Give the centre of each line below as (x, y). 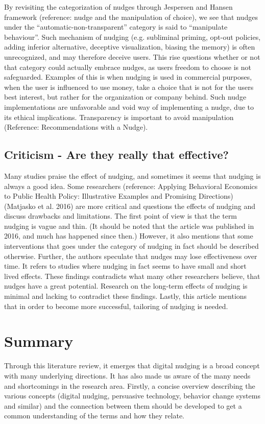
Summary (39, 341)
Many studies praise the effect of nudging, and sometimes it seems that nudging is (132, 175)
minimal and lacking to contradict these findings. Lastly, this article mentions (126, 296)
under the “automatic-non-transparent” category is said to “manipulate (116, 27)
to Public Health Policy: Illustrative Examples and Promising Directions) (119, 196)
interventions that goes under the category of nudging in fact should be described (131, 246)
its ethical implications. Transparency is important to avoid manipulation (119, 117)
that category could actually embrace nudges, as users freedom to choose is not (128, 67)
